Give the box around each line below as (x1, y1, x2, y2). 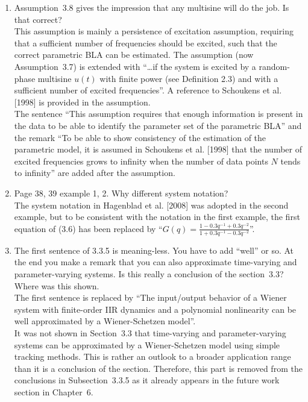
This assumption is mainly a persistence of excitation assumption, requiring (14, 25, 294, 37)
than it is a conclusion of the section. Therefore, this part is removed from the (14, 362, 303, 374)
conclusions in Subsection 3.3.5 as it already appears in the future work (14, 374, 280, 386)
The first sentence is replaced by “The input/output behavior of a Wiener (14, 291, 287, 304)
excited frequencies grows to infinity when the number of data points (14, 154, 268, 167)
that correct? (14, 13, 62, 25)
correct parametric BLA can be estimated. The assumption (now (14, 48, 254, 61)
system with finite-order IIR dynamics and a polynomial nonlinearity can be (14, 303, 297, 315)
